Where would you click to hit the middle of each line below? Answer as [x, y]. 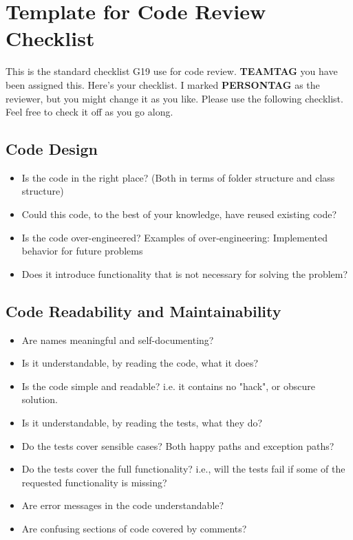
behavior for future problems [82, 251]
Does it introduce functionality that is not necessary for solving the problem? [185, 273]
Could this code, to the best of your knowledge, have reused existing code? [179, 214]
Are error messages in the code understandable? [123, 505]
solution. [40, 399]
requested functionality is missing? [94, 482]
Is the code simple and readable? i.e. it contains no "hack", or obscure [168, 386]
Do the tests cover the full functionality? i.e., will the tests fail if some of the [183, 469]
